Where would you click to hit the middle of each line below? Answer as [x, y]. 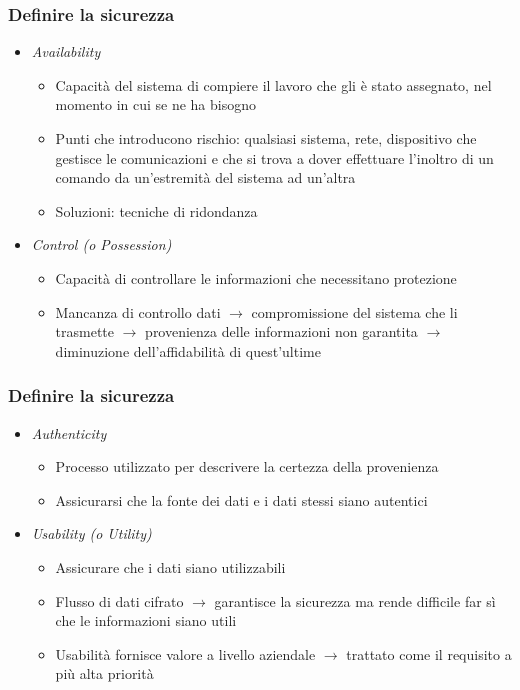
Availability [66, 51]
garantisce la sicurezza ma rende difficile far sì [355, 600]
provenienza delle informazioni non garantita [281, 331]
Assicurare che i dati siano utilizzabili [170, 566]
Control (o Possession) [101, 244]
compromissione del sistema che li [354, 311]
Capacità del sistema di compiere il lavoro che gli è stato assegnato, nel [273, 84]
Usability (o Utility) [91, 533]
